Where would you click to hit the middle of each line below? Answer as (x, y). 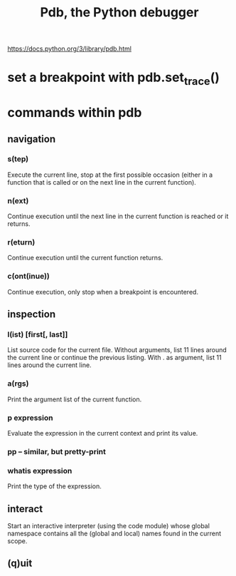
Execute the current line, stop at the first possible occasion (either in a (110, 175)
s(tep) (18, 159)
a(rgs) (18, 384)
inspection (31, 314)
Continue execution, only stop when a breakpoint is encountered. (103, 292)
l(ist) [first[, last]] (38, 334)
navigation (31, 139)
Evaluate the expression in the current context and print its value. (103, 433)
